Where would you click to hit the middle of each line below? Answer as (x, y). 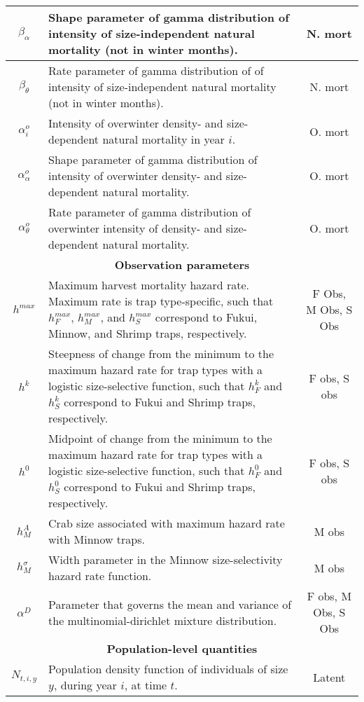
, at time (146, 685)
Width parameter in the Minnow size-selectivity (166, 559)
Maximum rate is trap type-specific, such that (161, 301)
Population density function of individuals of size (168, 669)
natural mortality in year (163, 139)
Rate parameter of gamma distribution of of (156, 70)
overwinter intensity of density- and (135, 228)
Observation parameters (182, 264)
